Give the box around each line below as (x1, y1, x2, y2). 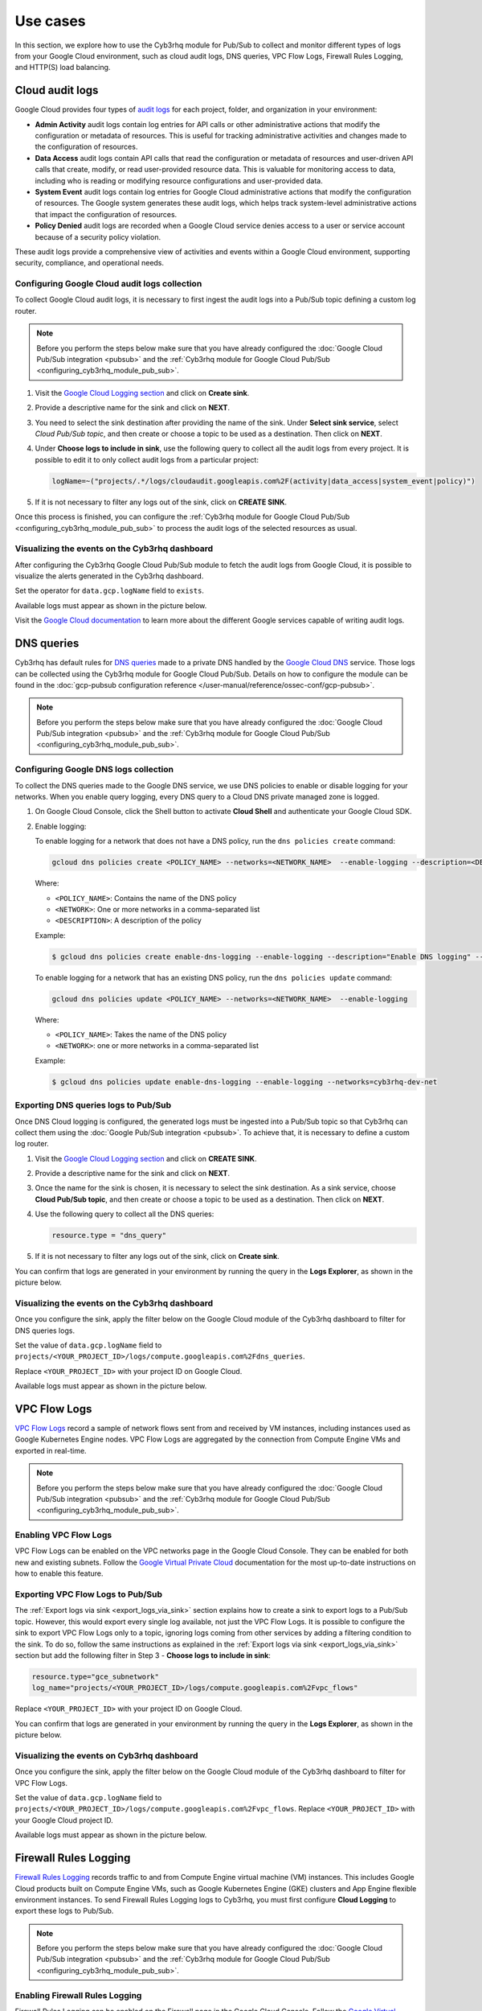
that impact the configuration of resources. (35, 209, 178, 219)
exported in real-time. (14, 1446, 88, 1455)
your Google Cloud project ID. (14, 1815, 113, 1825)
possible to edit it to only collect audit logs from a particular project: (35, 454, 259, 464)
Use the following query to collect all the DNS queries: (35, 1209, 214, 1219)
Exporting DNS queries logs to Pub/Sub (14, 1100, 172, 1111)
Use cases (14, 12, 86, 30)
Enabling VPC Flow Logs (14, 1529, 112, 1540)
